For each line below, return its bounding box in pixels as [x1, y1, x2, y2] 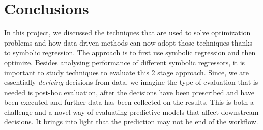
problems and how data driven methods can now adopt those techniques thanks [4, 37, 253, 48]
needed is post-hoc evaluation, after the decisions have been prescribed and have [4, 86, 255, 97]
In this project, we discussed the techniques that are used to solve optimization [4, 27, 251, 38]
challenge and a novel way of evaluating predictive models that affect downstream [4, 106, 259, 117]
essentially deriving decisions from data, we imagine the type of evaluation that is [4, 77, 258, 88]
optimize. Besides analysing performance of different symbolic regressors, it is [4, 57, 245, 67]
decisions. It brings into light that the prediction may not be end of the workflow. [4, 116, 258, 127]
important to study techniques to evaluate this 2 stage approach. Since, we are [4, 67, 249, 77]
